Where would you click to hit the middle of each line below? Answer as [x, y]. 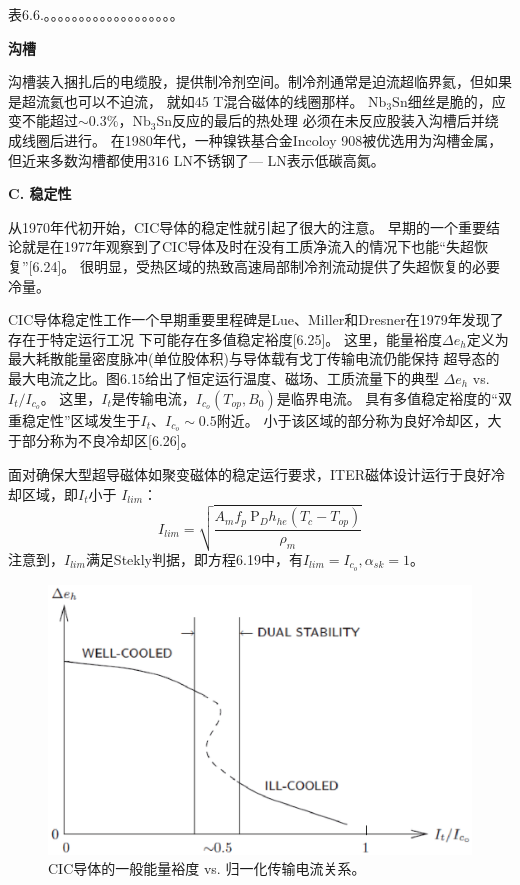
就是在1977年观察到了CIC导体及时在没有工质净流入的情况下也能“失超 [247, 246]
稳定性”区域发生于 [81, 419]
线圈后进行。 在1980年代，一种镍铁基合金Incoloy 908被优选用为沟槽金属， [262, 139]
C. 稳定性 [40, 193]
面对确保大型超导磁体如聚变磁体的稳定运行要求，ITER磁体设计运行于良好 [249, 473]
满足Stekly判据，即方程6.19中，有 [194, 558]
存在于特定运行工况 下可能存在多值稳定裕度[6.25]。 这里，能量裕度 [225, 338]
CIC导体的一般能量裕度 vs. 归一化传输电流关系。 [207, 868]
